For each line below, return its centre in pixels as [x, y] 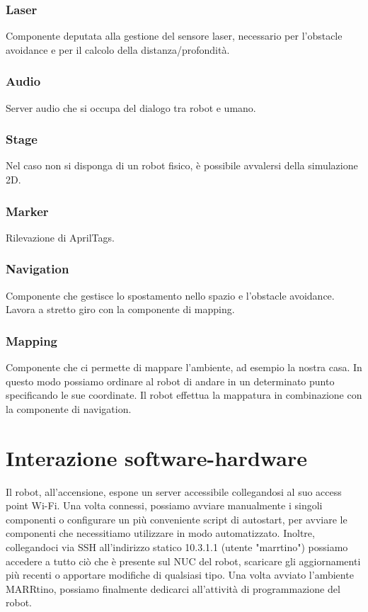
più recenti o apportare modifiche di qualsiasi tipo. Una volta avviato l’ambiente [180, 575]
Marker [27, 211]
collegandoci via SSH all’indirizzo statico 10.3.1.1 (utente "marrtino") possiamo [177, 546]
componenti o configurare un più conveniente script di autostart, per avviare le [177, 519]
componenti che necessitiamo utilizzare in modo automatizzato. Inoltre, [160, 533]
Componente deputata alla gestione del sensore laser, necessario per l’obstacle [174, 36]
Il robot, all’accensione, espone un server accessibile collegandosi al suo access [174, 491]
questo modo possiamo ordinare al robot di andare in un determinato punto [170, 381]
